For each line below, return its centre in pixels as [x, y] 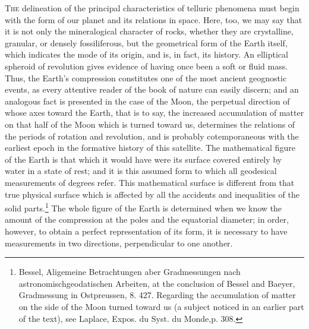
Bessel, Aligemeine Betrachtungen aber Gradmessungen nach [130, 272]
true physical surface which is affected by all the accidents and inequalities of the [152, 194]
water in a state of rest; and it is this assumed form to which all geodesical [141, 171]
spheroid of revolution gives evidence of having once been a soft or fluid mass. [146, 66]
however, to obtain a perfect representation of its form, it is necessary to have [146, 231]
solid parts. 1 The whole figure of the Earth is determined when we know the [144, 207]
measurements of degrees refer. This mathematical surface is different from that [150, 182]
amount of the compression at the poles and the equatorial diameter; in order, [147, 219]
